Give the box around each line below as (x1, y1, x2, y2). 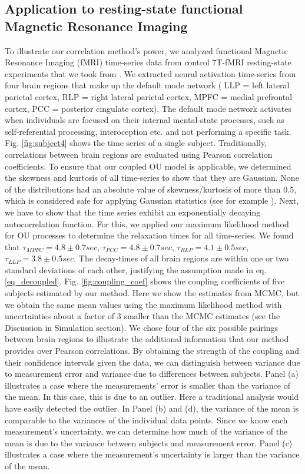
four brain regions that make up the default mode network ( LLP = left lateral (5, 79, 290, 91)
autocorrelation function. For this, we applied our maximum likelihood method (5, 217, 289, 230)
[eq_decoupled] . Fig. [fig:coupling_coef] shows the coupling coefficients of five (5, 275, 285, 287)
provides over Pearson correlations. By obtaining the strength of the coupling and (5, 344, 299, 357)
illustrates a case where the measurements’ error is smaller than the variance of (5, 379, 290, 391)
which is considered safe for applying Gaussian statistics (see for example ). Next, (5, 194, 299, 207)
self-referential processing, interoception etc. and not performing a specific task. (5, 125, 291, 137)
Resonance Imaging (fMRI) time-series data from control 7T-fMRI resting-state (5, 56, 291, 68)
